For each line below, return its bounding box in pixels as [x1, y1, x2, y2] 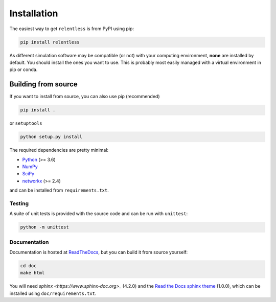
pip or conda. [9, 66, 38, 73]
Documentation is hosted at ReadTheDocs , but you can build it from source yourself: [9, 249, 188, 255]
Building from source [9, 80, 78, 89]
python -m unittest [20, 224, 69, 230]
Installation [9, 8, 58, 19]
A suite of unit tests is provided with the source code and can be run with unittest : [9, 211, 188, 217]
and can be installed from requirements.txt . [9, 187, 109, 194]
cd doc [20, 263, 37, 268]
